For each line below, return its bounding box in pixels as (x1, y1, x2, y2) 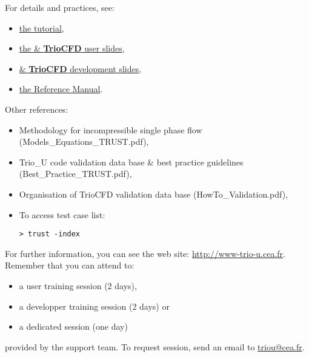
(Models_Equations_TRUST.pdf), (19, 135, 149, 148)
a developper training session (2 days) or (19, 299, 170, 312)
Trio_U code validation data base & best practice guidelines (19, 155, 244, 168)
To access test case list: (19, 208, 105, 221)
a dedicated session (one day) (19, 320, 128, 333)
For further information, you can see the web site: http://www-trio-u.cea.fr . (5, 247, 286, 259)
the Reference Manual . (19, 82, 103, 95)
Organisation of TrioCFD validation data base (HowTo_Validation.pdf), (19, 187, 288, 200)
